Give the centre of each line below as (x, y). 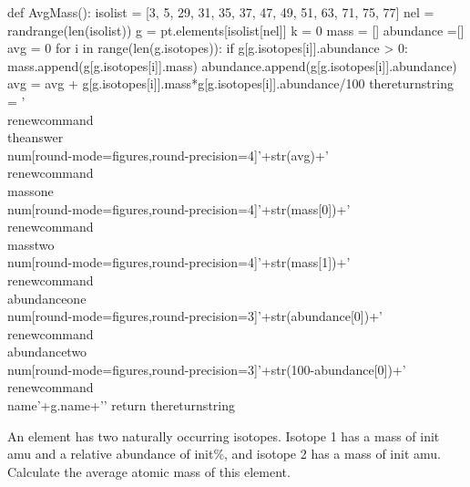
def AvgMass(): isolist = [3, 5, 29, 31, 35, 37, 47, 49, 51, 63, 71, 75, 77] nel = (221, 12)
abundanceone (47, 298)
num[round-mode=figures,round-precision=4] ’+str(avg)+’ (168, 155)
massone (31, 190)
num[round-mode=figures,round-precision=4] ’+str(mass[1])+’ (179, 262)
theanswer (36, 137)
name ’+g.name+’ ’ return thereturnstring (121, 405)
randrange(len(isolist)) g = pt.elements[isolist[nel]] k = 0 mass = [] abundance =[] (236, 30)
